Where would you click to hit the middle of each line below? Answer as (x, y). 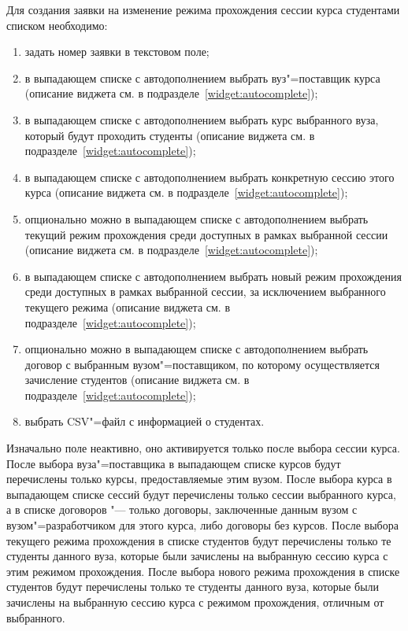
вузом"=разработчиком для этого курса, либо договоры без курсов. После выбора (202, 525)
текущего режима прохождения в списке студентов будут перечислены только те (199, 540)
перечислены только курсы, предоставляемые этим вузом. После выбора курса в (199, 479)
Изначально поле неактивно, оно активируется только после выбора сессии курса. (203, 448)
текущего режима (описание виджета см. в (128, 306)
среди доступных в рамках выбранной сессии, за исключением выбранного (205, 292)
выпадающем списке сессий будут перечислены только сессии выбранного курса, (201, 494)
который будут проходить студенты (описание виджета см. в (170, 135)
